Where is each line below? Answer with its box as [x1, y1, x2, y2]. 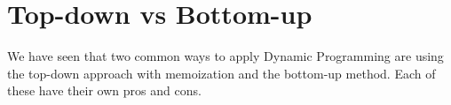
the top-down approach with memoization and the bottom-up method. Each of [7, 64, 436, 82]
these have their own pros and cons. [7, 81, 202, 100]
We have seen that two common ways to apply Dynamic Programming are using [7, 47, 444, 65]
